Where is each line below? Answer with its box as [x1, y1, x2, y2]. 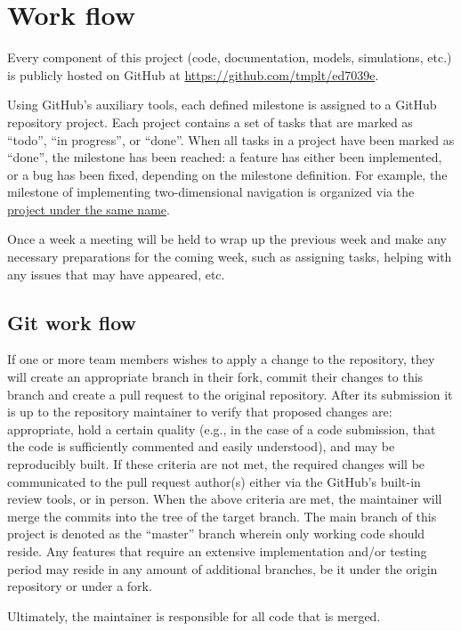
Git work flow [7, 308, 136, 336]
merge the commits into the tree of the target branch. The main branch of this [7, 506, 437, 525]
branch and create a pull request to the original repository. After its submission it [7, 384, 453, 403]
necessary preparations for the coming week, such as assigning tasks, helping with [7, 247, 452, 266]
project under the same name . [7, 199, 170, 218]
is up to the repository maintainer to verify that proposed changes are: [7, 402, 392, 421]
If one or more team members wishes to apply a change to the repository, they [7, 350, 435, 368]
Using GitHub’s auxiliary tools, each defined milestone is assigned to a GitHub [7, 95, 437, 114]
